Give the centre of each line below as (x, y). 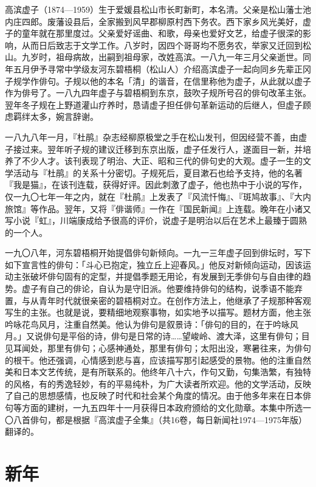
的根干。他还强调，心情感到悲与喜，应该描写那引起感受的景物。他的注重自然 (158, 360)
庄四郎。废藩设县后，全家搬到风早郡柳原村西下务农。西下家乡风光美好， (158, 21)
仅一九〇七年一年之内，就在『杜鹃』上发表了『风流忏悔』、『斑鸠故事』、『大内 (158, 196)
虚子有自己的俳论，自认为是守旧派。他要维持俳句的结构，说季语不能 (158, 288)
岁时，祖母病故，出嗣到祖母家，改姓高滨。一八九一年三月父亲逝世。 (166, 57)
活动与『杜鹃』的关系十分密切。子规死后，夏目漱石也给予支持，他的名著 (158, 172)
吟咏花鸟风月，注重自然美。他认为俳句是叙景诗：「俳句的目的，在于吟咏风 (152, 324)
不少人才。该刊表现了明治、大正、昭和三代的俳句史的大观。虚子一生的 (162, 161)
